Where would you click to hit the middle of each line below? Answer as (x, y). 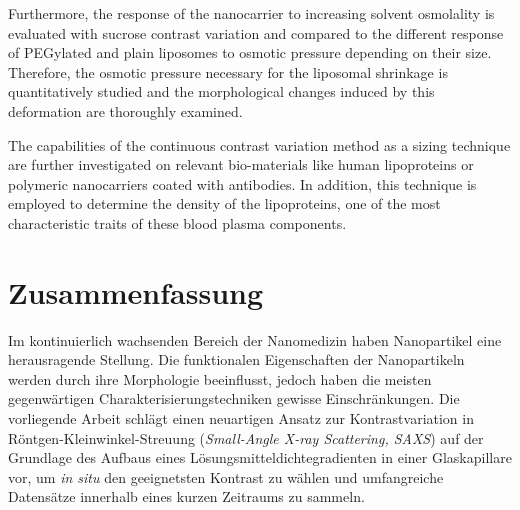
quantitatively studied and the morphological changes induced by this (221, 91)
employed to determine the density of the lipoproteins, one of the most (224, 203)
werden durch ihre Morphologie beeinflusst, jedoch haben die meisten (220, 378)
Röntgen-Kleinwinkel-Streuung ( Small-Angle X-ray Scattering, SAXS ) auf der (246, 437)
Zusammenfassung (136, 291)
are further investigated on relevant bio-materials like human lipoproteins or (241, 164)
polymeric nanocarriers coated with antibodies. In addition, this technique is (242, 183)
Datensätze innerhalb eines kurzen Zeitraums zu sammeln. (186, 496)
